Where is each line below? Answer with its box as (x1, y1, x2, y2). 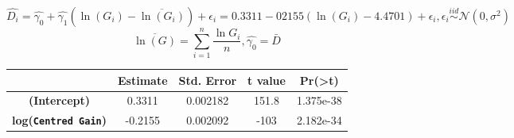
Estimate (118, 71, 168, 88)
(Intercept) (28, 92, 91, 109)
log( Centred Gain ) (12, 112, 107, 128)
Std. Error (178, 71, 237, 88)
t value (247, 71, 286, 88)
